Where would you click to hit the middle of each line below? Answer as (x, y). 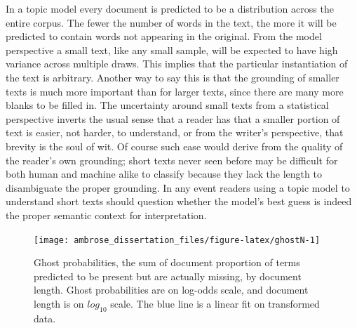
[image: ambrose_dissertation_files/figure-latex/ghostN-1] (177, 240)
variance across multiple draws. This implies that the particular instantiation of (177, 64)
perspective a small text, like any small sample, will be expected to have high (172, 50)
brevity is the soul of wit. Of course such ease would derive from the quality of (174, 146)
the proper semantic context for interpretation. (106, 215)
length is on (59, 303)
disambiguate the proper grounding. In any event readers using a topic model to (178, 187)
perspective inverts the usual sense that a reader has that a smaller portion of (173, 118)
